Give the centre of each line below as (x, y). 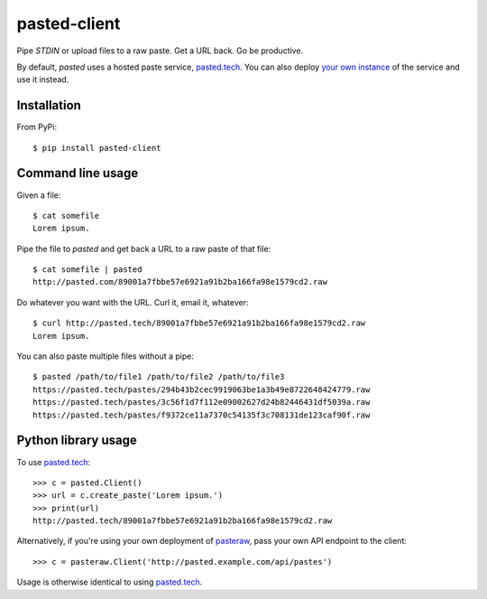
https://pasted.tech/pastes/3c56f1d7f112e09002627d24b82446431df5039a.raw (202, 402)
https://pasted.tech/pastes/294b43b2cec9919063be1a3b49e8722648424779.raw (202, 389)
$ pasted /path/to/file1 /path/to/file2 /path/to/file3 (159, 377)
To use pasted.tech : (54, 462)
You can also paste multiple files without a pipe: (105, 356)
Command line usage (78, 173)
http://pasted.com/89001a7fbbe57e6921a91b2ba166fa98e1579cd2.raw (180, 282)
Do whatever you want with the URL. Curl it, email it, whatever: (133, 302)
